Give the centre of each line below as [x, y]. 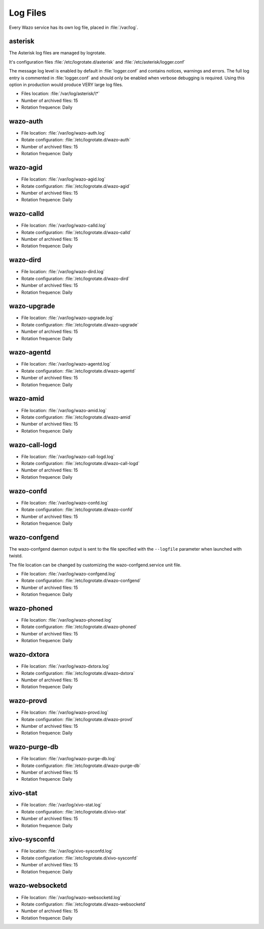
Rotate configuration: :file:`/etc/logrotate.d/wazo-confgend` [81, 581]
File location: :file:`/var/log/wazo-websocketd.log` [71, 897]
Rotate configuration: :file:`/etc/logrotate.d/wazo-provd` [77, 719]
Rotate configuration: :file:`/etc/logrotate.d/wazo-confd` [77, 510]
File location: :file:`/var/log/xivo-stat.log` [62, 805]
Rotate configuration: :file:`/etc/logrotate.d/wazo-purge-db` [81, 766]
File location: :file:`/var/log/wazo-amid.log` [64, 410]
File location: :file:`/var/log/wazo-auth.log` [64, 133]
